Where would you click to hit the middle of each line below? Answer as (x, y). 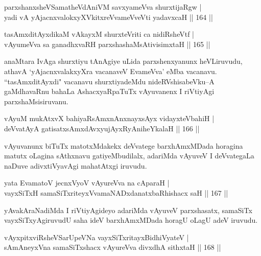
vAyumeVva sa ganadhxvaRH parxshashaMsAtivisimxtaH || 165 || (107, 44)
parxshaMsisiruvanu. (36, 101)
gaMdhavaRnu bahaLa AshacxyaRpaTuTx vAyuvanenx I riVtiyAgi (109, 91)
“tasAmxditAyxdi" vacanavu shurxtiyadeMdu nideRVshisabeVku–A (109, 81)
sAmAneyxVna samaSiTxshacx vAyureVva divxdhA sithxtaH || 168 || (113, 247)
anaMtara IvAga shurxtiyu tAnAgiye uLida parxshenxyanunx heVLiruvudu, (123, 61)
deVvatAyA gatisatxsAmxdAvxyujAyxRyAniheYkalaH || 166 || (102, 128)
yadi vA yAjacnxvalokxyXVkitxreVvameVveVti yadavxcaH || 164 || (109, 17)
